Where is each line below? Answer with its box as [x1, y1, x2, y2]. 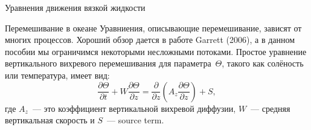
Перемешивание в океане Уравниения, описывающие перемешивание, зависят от [5, 21, 302, 34]
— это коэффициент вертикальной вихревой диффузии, [32, 102, 236, 114]
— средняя [251, 102, 290, 114]
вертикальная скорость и [5, 114, 95, 126]
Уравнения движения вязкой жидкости [5, 1, 146, 13]
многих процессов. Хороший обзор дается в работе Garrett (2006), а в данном [5, 33, 295, 46]
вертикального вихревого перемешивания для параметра [5, 57, 211, 70]
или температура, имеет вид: [5, 68, 110, 81]
